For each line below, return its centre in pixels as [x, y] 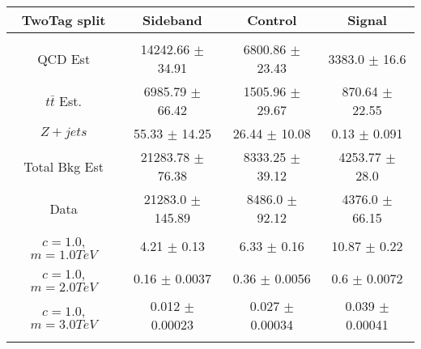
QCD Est [64, 58]
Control [272, 20]
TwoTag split [64, 20]
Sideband [172, 20]
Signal [367, 20]
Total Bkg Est [64, 166]
